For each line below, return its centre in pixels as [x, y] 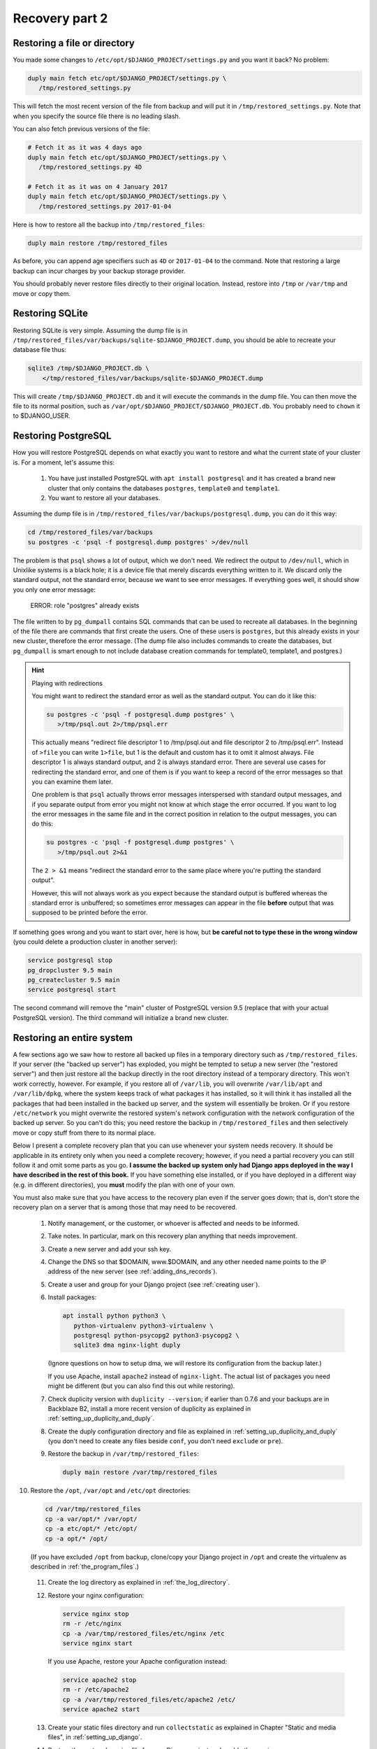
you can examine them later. [72, 781]
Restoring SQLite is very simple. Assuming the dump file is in [100, 330]
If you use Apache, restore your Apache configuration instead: [138, 1661]
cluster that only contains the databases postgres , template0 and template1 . [164, 488]
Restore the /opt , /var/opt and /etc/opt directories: [111, 1491]
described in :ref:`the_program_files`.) [85, 1566]
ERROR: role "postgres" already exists [85, 606]
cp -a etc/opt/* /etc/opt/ [91, 1529]
